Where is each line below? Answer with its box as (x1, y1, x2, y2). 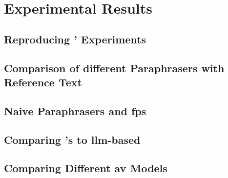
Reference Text (4, 74, 82, 89)
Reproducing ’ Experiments (4, 31, 146, 46)
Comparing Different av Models (4, 160, 167, 176)
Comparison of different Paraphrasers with (4, 60, 225, 75)
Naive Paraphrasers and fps (4, 103, 146, 118)
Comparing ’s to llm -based (4, 132, 141, 147)
